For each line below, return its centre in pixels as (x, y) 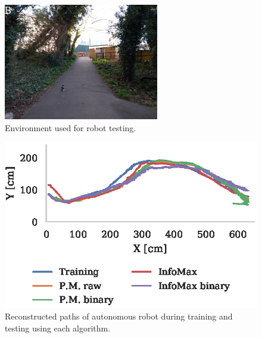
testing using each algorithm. (58, 328)
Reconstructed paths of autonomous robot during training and (119, 316)
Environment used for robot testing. (71, 127)
